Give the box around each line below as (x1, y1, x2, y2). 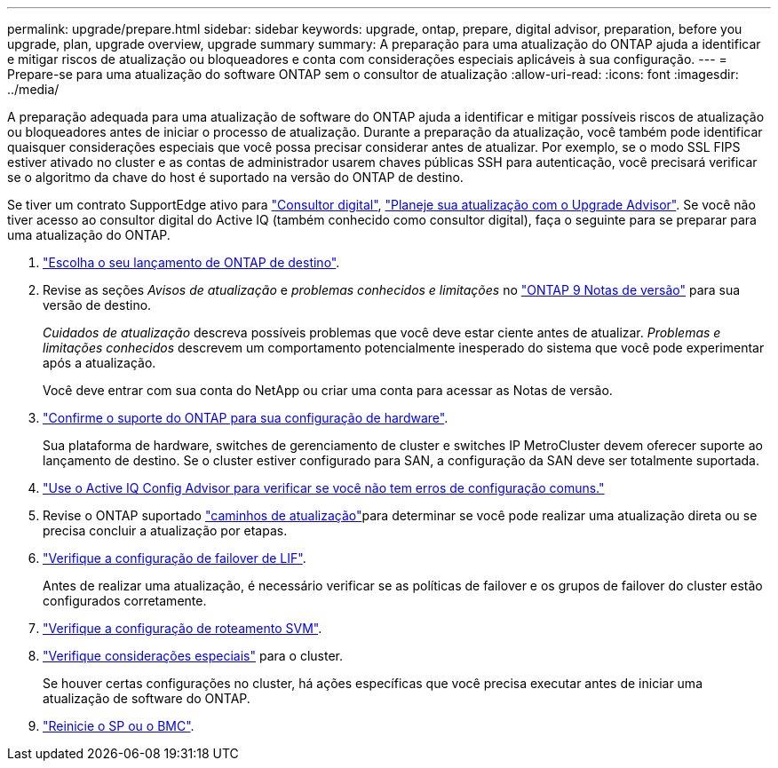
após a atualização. (43, 355, 156, 370)
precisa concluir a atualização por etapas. (43, 523, 288, 538)
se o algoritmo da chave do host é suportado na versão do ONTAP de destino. (7, 170, 464, 185)
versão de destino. (43, 297, 152, 313)
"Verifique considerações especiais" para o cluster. (43, 648, 343, 663)
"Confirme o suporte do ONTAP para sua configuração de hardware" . (43, 410, 449, 425)
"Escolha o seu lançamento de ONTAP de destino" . (43, 255, 340, 270)
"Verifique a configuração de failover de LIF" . (43, 550, 306, 566)
